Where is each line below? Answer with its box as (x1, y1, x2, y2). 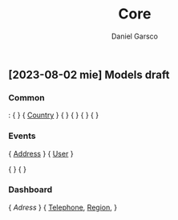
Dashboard (8, 184, 53, 195)
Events (8, 130, 36, 141)
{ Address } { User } (8, 149, 74, 158)
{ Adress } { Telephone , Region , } (8, 202, 118, 212)
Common (8, 92, 46, 103)
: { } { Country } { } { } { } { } (8, 110, 99, 120)
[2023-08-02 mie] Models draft (8, 67, 170, 81)
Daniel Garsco (111, 31, 159, 41)
